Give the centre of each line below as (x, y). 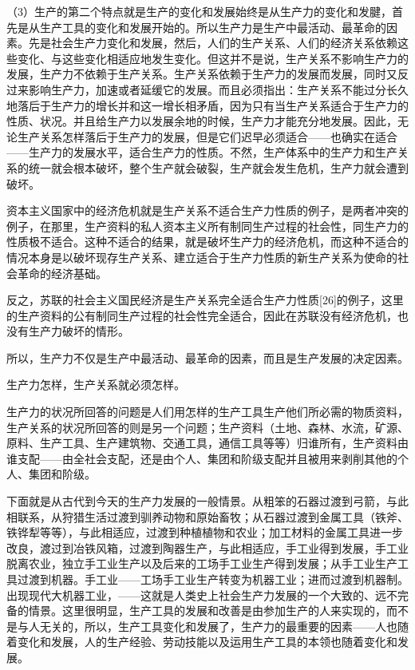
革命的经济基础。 (62, 273)
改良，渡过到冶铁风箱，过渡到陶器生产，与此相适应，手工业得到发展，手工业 (207, 547)
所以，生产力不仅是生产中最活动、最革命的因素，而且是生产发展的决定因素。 (207, 357)
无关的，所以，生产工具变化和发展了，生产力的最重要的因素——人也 (218, 626)
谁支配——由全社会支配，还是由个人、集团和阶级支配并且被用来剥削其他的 (202, 458)
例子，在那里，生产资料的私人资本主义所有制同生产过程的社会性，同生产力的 (207, 226)
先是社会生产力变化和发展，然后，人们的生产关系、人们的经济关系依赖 (213, 43)
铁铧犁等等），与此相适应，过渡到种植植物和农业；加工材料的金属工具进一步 (205, 532)
